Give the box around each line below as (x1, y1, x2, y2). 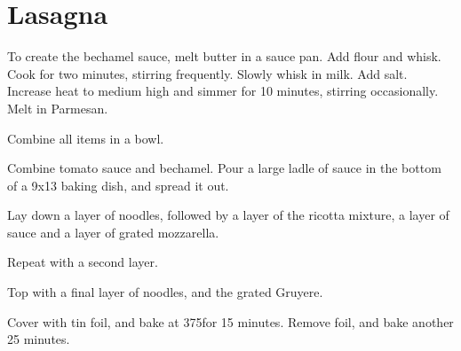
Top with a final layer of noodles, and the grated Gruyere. (7, 283, 323, 301)
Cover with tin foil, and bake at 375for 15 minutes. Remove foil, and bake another (7, 312, 454, 331)
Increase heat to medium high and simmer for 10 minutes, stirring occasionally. (7, 82, 439, 100)
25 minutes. (7, 330, 70, 348)
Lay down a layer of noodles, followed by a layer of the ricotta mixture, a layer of (7, 206, 449, 224)
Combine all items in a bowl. (7, 129, 164, 147)
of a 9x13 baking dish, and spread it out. (7, 175, 229, 194)
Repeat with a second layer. (7, 253, 158, 271)
